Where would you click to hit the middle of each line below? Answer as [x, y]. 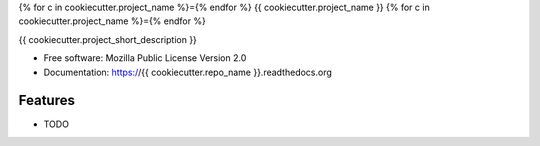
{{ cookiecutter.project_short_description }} [107, 39]
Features [46, 100]
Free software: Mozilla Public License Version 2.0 [145, 58]
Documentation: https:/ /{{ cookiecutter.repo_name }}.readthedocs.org [187, 72]
